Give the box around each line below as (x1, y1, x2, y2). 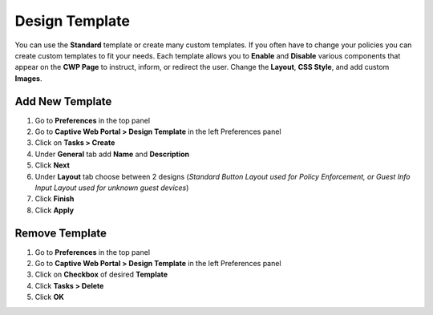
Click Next (34, 160, 70, 170)
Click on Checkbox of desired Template (34, 269, 168, 280)
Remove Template (14, 226, 107, 240)
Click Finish (34, 194, 75, 204)
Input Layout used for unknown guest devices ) (34, 183, 189, 192)
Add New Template (14, 95, 112, 108)
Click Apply (34, 205, 75, 215)
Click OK (34, 293, 64, 302)
